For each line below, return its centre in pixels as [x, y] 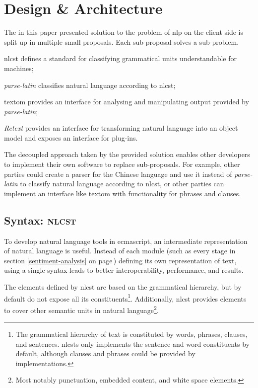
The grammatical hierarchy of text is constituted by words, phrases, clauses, [131, 334]
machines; [19, 68]
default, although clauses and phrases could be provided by [105, 353]
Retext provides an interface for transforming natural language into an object [121, 128]
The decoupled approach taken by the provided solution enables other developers [127, 154]
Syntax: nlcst [40, 220]
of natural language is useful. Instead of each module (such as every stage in [120, 251]
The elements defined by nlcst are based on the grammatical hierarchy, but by [123, 287]
